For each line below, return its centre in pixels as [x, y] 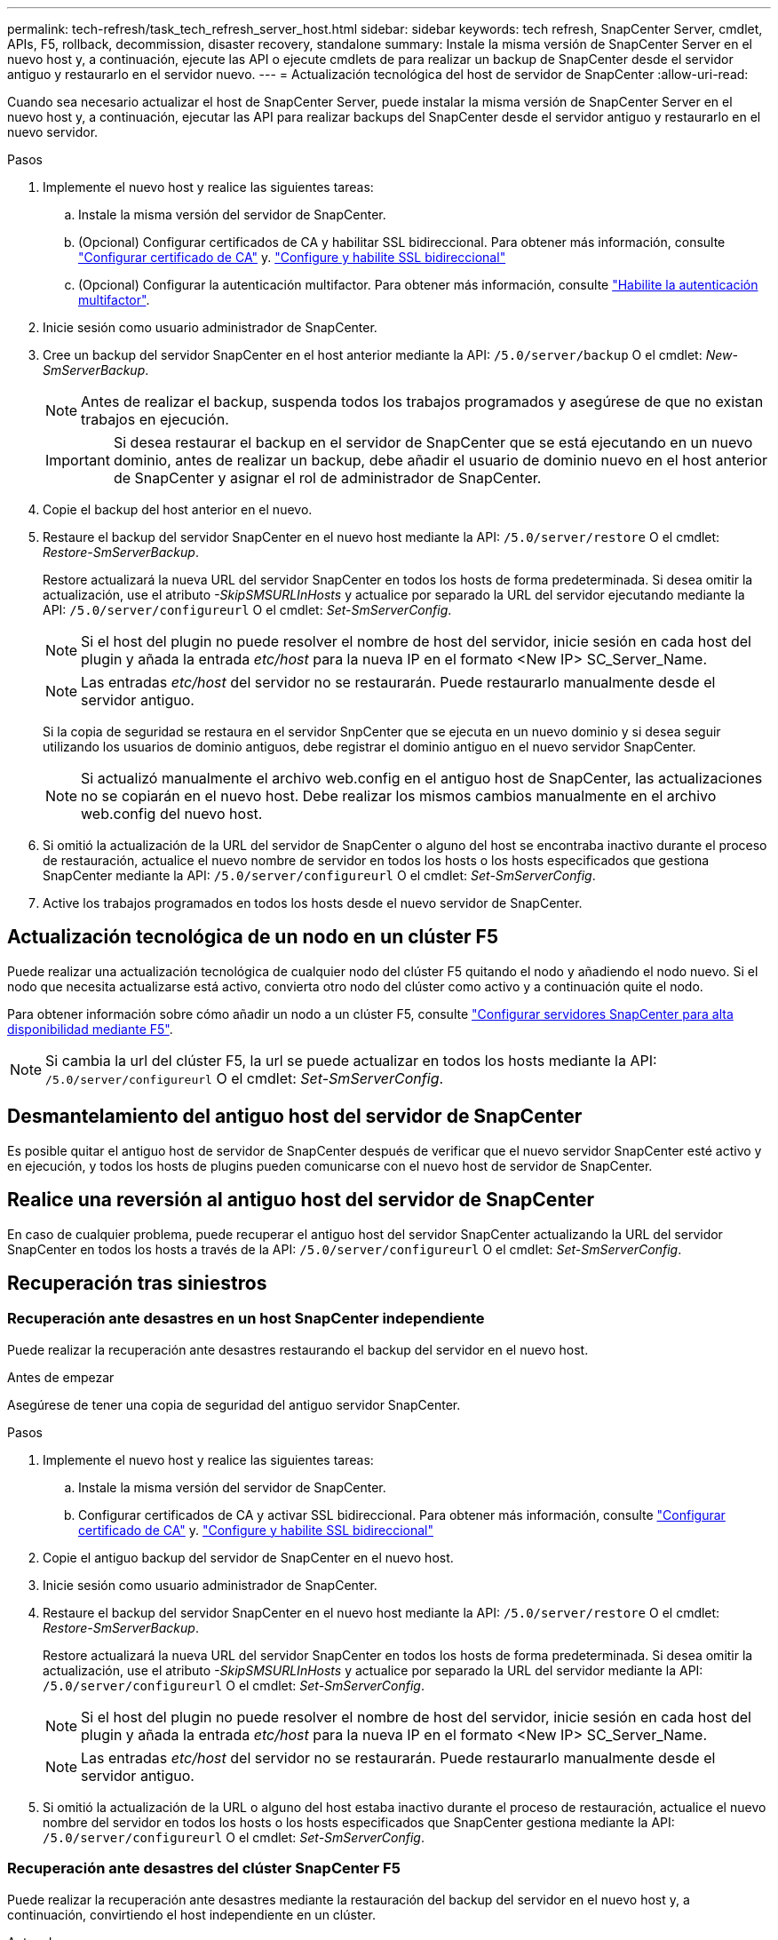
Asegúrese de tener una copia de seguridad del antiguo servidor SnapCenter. [234, 1404]
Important [78, 460]
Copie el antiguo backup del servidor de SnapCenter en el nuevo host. [248, 1557]
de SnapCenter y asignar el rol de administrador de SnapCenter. [327, 478]
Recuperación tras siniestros [137, 1283]
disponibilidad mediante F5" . [90, 1029]
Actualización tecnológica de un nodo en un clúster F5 [253, 937]
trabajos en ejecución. [155, 419]
